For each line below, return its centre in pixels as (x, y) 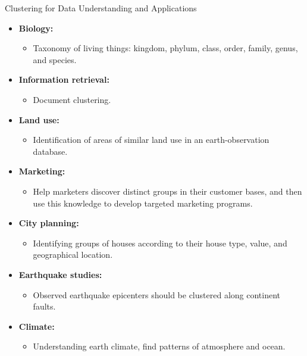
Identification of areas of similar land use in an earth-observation (151, 140)
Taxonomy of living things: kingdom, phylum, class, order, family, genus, (165, 48)
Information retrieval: (64, 79)
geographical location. (73, 254)
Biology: (36, 28)
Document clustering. (72, 99)
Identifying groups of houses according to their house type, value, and (160, 243)
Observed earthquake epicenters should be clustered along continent (157, 294)
